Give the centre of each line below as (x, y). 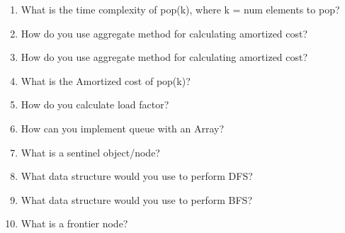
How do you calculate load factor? (95, 104)
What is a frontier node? (74, 223)
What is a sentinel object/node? (90, 152)
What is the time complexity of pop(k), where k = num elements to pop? (180, 9)
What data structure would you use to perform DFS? (137, 176)
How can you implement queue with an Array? (123, 128)
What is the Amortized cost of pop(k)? (106, 80)
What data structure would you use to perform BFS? (137, 199)
